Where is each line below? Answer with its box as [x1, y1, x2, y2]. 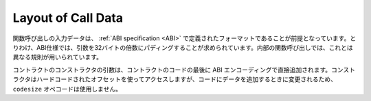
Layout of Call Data [12, 10, 124, 25]
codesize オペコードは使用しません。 [12, 85, 122, 93]
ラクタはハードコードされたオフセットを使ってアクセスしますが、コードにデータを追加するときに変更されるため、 [12, 75, 337, 83]
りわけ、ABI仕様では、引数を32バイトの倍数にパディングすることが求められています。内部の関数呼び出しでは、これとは [12, 43, 353, 51]
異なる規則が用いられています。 [12, 53, 103, 61]
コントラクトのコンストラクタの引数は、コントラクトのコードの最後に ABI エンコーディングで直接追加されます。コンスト [12, 66, 355, 74]
